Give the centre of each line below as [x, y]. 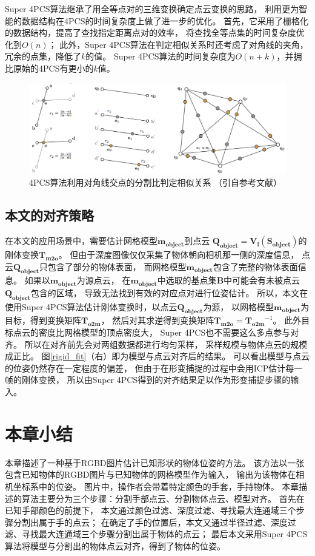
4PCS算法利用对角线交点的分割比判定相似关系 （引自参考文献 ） [156, 182]
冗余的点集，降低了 [43, 56]
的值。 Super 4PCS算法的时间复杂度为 [161, 56]
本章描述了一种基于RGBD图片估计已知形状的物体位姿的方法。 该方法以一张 [155, 462]
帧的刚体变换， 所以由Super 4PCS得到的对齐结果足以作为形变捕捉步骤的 [148, 380]
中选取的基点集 [187, 280]
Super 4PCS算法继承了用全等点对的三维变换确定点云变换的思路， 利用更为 [152, 8]
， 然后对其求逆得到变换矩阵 [157, 320]
